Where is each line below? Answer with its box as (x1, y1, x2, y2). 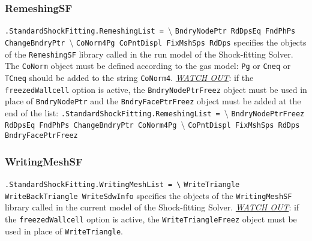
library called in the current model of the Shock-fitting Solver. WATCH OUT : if (5, 201, 299, 213)
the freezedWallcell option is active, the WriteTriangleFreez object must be (5, 212, 297, 225)
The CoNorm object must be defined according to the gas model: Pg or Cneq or (5, 59, 291, 72)
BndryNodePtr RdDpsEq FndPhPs (175, 27, 296, 36)
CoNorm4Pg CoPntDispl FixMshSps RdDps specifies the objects (76, 35, 307, 48)
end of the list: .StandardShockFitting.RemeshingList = (5, 106, 220, 119)
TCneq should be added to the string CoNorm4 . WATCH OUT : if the (5, 71, 254, 83)
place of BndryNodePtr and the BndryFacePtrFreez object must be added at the (5, 95, 301, 107)
